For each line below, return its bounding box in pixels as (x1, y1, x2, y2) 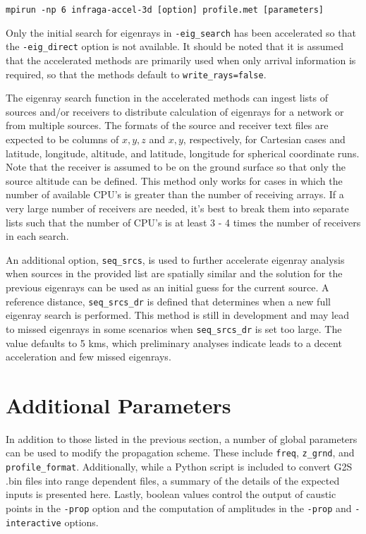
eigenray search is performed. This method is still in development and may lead (6, 308, 350, 322)
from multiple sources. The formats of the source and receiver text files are (6, 118, 329, 133)
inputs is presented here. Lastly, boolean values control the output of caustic (6, 487, 336, 502)
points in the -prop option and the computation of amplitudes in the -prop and (6, 500, 352, 515)
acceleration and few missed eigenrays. (6, 349, 171, 364)
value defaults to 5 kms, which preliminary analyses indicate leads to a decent (6, 335, 342, 350)
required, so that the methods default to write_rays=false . (6, 66, 267, 81)
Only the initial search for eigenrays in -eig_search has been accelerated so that (6, 25, 356, 40)
